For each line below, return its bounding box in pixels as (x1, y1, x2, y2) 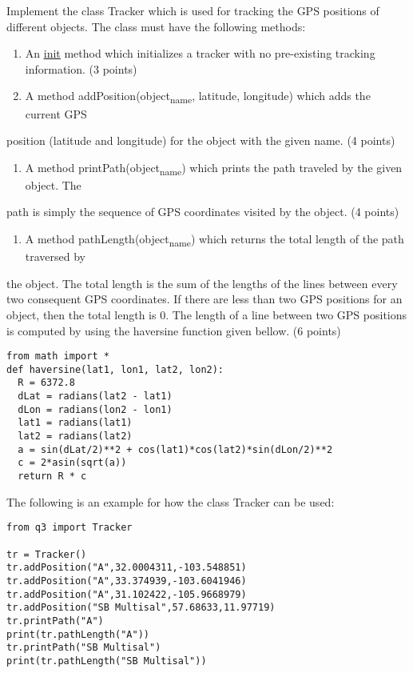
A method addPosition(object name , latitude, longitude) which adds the (25, 87, 371, 106)
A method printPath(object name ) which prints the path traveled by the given (25, 158, 403, 178)
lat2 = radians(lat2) (18, 431, 133, 443)
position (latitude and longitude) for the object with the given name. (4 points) (6, 132, 395, 149)
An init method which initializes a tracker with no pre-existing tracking (25, 45, 375, 62)
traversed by (25, 248, 86, 265)
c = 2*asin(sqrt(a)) (18, 457, 127, 469)
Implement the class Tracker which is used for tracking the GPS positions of (6, 2, 379, 18)
